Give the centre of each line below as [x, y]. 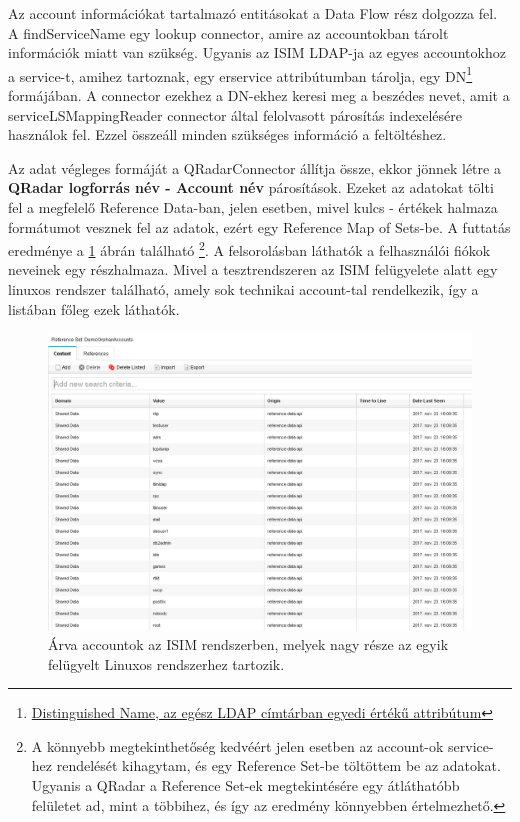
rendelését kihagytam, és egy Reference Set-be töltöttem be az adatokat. [278, 765]
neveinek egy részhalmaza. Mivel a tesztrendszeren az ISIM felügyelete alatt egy [253, 269]
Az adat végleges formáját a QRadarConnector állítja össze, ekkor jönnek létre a [254, 167]
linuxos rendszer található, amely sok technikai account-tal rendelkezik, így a [243, 289]
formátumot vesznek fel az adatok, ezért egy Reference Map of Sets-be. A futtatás [259, 226]
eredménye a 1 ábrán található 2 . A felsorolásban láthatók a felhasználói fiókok [249, 248]
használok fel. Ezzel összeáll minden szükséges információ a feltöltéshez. [227, 134]
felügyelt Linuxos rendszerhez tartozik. [166, 663]
